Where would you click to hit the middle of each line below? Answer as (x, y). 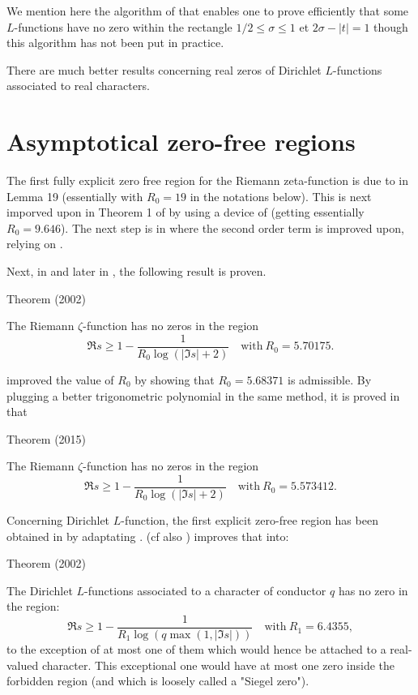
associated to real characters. (78, 86)
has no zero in (373, 590)
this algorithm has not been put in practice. (115, 43)
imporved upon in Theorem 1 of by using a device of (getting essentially (186, 212)
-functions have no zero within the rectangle (123, 26)
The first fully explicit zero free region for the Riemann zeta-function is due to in (208, 180)
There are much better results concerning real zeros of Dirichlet (164, 69)
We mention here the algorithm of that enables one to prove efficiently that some (208, 11)
